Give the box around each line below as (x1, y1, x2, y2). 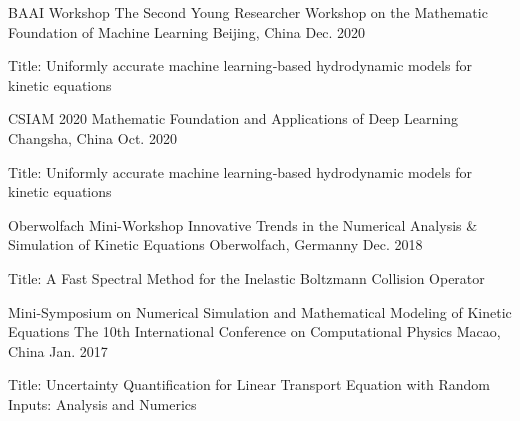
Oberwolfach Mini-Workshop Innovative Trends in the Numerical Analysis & (8, 214, 478, 235)
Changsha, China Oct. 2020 (8, 127, 177, 148)
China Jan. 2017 (8, 340, 108, 361)
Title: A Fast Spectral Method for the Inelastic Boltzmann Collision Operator (8, 267, 485, 288)
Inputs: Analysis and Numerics (8, 393, 197, 414)
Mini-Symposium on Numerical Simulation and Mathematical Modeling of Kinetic (8, 301, 512, 322)
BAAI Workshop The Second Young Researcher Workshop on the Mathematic (8, 2, 488, 22)
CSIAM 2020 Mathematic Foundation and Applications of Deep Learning (8, 108, 458, 129)
